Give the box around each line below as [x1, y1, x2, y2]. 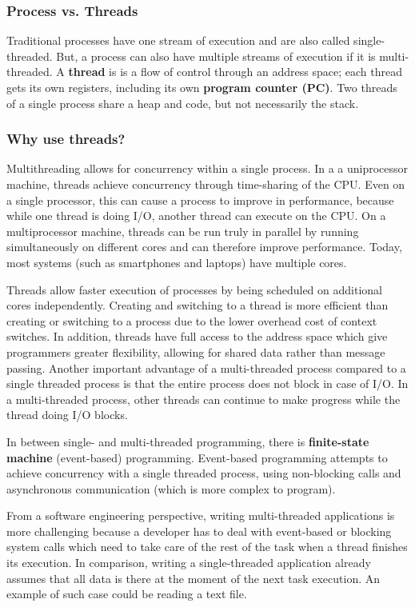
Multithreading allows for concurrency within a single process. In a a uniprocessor [6, 160, 409, 177]
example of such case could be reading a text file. [6, 585, 247, 602]
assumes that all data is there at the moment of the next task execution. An [6, 569, 381, 586]
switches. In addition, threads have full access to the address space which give [6, 328, 388, 345]
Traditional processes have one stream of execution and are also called [6, 32, 350, 49]
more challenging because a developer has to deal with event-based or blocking [6, 522, 392, 539]
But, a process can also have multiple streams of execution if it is [56, 47, 376, 64]
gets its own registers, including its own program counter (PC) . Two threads [6, 79, 397, 95]
